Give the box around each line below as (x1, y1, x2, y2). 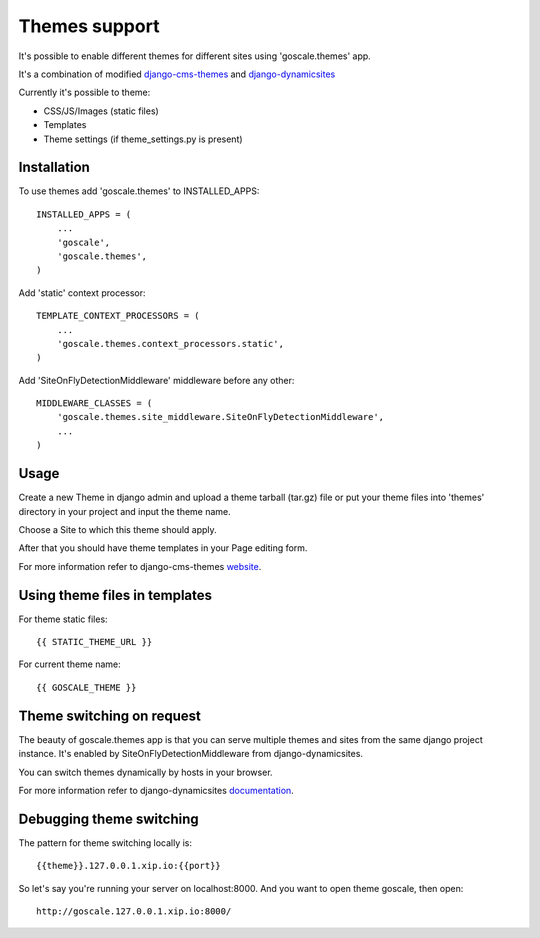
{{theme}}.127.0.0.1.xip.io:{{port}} (36, 860, 222, 872)
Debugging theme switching (18, 810, 199, 827)
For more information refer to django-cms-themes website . (18, 560, 262, 572)
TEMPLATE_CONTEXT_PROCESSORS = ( (36, 310, 200, 322)
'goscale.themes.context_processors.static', (56, 338, 285, 349)
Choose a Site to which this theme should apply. (18, 523, 217, 535)
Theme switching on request (18, 707, 202, 724)
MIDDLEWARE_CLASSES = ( (36, 398, 153, 409)
